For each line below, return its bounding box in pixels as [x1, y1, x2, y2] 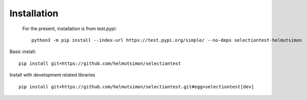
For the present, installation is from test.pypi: [22, 26, 117, 32]
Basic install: [9, 48, 36, 55]
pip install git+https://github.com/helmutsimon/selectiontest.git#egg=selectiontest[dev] [18, 84, 254, 89]
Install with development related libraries [9, 72, 95, 78]
